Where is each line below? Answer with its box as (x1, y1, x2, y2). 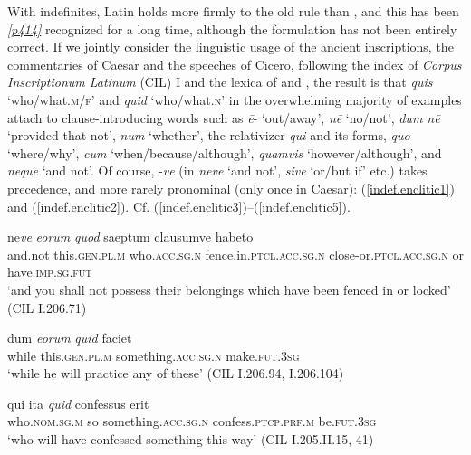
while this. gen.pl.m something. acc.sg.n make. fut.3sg (7, 346, 300, 365)
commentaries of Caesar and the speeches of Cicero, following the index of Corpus (7, 54, 462, 73)
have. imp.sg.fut (7, 262, 92, 281)
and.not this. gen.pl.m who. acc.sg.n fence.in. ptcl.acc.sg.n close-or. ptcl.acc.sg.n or (7, 244, 464, 263)
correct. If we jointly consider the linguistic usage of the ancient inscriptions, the (7, 37, 454, 56)
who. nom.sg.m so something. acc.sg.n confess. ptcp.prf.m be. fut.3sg (7, 412, 377, 431)
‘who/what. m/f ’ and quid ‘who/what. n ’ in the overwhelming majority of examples (7, 90, 462, 109)
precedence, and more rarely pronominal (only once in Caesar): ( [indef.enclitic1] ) (7, 178, 455, 197)
